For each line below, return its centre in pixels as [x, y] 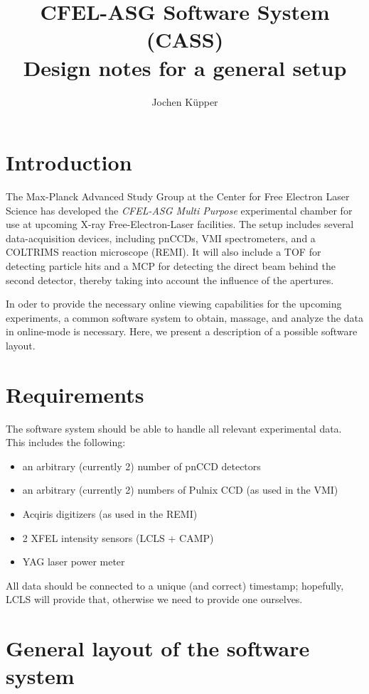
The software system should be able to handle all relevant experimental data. [174, 428]
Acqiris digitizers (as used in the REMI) [110, 514]
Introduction [69, 162]
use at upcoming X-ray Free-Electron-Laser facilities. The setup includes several [180, 224]
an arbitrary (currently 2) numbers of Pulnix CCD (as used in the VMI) [180, 490]
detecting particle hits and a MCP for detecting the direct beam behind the [171, 266]
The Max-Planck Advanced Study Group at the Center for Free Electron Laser [178, 196]
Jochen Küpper [185, 101]
